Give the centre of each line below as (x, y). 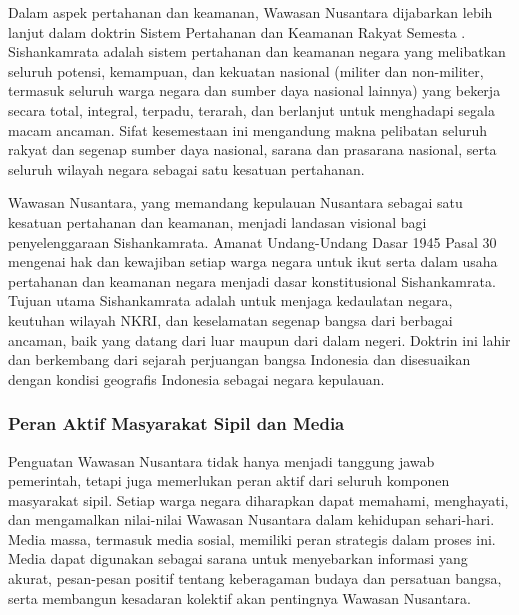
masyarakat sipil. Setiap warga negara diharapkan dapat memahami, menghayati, (258, 499)
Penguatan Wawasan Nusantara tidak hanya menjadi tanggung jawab (221, 460)
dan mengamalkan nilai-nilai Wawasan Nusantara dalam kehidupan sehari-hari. (251, 519)
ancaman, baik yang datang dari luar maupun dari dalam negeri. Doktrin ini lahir (259, 339)
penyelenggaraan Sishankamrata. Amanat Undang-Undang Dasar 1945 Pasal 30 (252, 241)
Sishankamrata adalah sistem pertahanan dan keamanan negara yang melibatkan (257, 51)
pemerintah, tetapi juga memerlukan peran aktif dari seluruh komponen (229, 480)
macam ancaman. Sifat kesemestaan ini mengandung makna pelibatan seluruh (248, 129)
